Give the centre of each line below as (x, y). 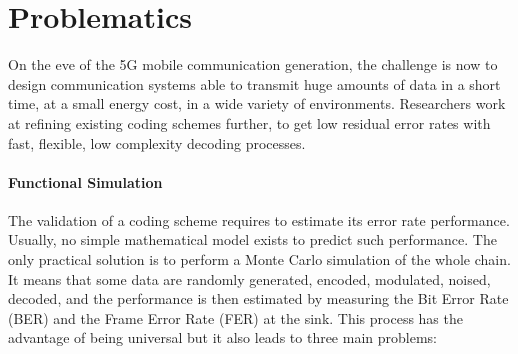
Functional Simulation (85, 181)
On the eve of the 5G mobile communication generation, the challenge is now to (253, 64)
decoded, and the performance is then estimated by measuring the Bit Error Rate (258, 298)
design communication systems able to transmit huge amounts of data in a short (254, 83)
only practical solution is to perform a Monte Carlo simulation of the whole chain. (259, 259)
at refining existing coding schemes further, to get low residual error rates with (249, 122)
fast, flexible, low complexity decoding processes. (157, 142)
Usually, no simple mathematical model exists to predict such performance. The (252, 239)
